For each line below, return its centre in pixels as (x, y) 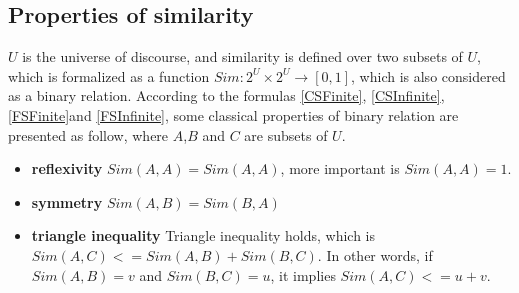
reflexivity (67, 168)
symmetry (67, 201)
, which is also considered (428, 75)
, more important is (340, 168)
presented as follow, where (88, 134)
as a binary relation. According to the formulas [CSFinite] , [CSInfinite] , (226, 95)
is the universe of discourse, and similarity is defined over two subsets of (242, 56)
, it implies (303, 274)
